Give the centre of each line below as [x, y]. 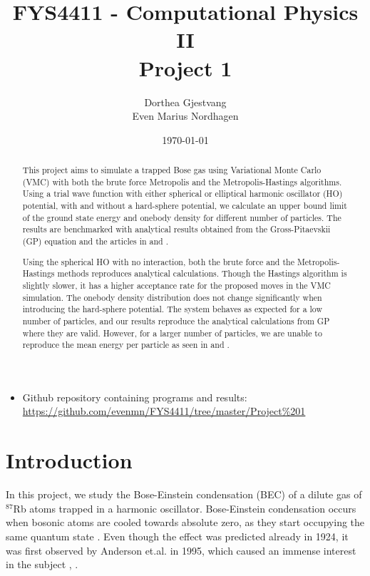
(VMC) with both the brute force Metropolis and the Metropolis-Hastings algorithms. [182, 181]
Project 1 [185, 67]
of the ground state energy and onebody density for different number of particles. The [182, 217]
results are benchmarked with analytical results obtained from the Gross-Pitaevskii [176, 229]
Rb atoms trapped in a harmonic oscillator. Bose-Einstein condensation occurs [185, 508]
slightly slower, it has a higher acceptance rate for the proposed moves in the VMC [176, 285]
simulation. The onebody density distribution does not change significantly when [172, 297]
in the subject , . [42, 564]
